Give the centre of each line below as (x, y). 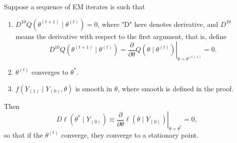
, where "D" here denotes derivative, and (158, 24)
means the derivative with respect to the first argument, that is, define (121, 36)
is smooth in (94, 88)
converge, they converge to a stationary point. (130, 134)
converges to (50, 71)
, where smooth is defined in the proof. (175, 88)
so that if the (23, 134)
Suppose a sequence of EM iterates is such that (75, 6)
